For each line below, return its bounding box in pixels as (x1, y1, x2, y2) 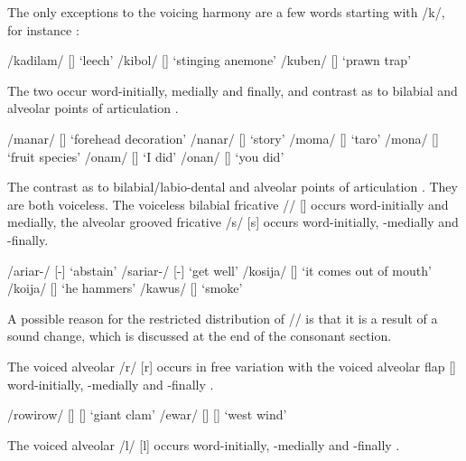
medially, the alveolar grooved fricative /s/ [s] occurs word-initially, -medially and (7, 212, 459, 231)
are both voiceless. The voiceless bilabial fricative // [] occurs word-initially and (7, 194, 449, 213)
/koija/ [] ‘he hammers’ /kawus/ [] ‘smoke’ (7, 278, 243, 297)
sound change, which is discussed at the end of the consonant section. (7, 326, 392, 345)
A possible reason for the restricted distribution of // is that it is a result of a (7, 308, 438, 327)
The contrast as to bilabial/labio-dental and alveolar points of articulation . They (7, 177, 458, 196)
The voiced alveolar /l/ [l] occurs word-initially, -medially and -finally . (7, 435, 400, 454)
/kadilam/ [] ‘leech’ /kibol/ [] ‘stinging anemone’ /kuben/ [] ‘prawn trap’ (7, 51, 412, 70)
